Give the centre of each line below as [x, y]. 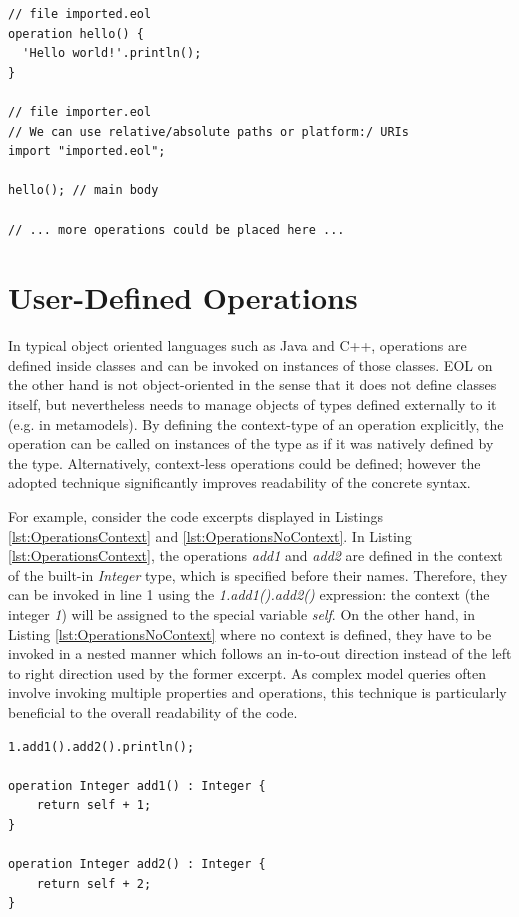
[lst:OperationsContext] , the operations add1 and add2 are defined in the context [255, 555]
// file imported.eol [80, 14]
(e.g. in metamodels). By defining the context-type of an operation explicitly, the [256, 423]
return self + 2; [94, 883]
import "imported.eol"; [87, 151]
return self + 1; [94, 805]
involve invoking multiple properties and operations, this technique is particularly [257, 692]
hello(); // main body [83, 190]
